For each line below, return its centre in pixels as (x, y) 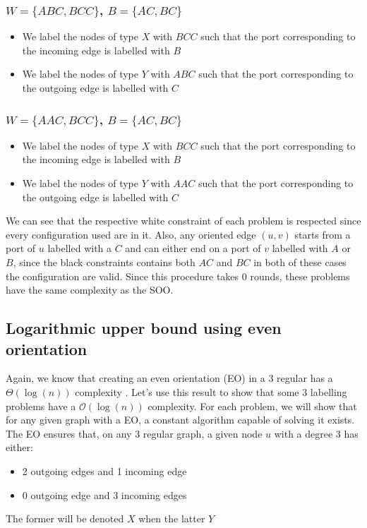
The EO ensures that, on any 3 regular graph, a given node (134, 433)
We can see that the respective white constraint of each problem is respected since (183, 221)
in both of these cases (300, 262)
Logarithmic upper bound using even (144, 328)
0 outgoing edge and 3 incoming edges (104, 494)
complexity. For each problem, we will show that (252, 406)
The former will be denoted (65, 518)
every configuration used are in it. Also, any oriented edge (131, 234)
